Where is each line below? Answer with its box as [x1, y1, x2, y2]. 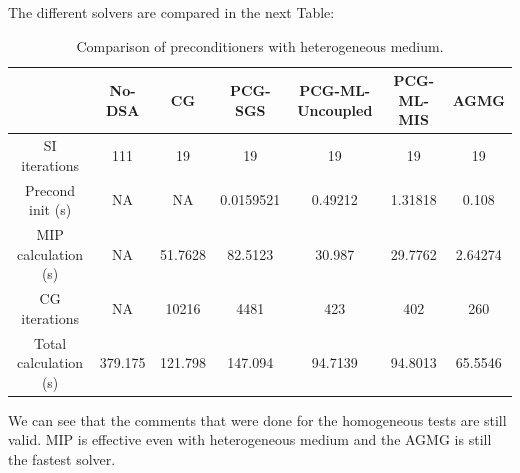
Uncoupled [297, 99, 373, 120]
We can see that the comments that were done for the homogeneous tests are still [8, 409, 507, 430]
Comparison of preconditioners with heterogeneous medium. [76, 35, 444, 56]
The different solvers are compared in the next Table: [8, 2, 335, 22]
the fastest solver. [8, 449, 116, 470]
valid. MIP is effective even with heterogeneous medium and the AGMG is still [8, 429, 492, 450]
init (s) [29, 199, 72, 220]
